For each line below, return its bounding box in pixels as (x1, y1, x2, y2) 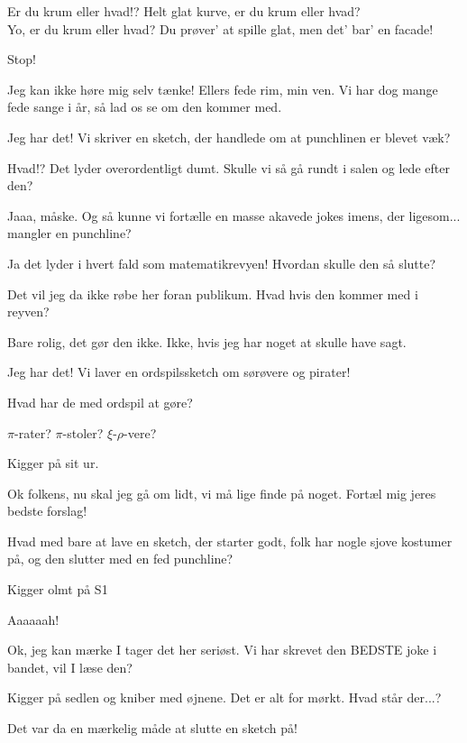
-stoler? (62, 423, 104, 442)
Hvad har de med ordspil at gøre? (7, 392, 193, 411)
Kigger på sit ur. (7, 454, 99, 472)
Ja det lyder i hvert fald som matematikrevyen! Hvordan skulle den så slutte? (7, 253, 436, 272)
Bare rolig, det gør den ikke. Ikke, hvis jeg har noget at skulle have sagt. (7, 332, 407, 351)
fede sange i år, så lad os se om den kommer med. (7, 97, 282, 116)
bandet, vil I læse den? (7, 657, 133, 676)
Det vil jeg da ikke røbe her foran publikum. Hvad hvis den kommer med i (7, 284, 418, 303)
